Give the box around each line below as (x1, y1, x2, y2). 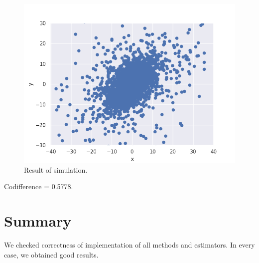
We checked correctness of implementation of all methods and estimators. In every (4, 239, 255, 250)
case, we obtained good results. (4, 249, 99, 260)
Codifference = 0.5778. (4, 181, 73, 192)
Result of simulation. (24, 164, 88, 175)
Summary (4, 210, 72, 231)
